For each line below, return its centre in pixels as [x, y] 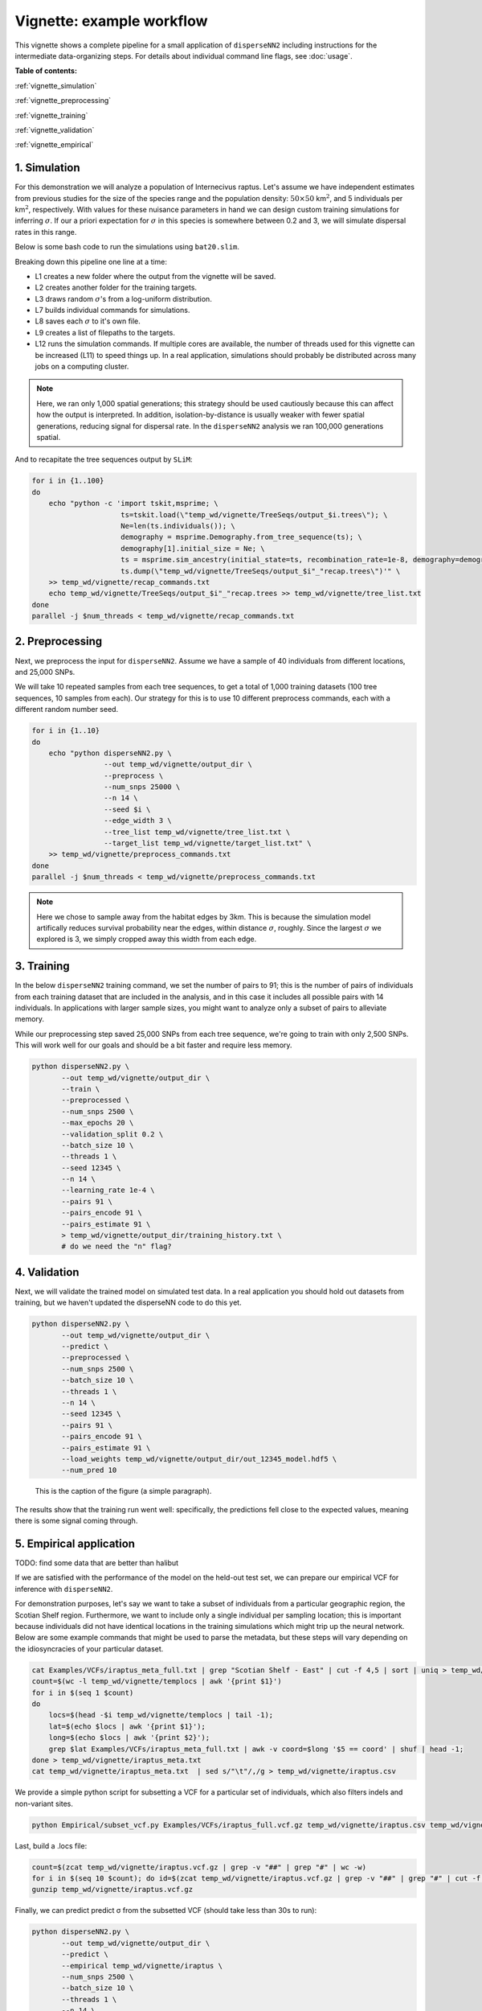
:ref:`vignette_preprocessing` [63, 101]
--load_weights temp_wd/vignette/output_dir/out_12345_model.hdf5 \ [199, 1459]
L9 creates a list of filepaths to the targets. [105, 332]
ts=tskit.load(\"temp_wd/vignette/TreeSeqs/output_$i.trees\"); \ [254, 514]
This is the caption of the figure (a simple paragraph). [123, 1491]
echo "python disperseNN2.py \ [110, 753]
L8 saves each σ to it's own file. [88, 321]
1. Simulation [47, 168]
